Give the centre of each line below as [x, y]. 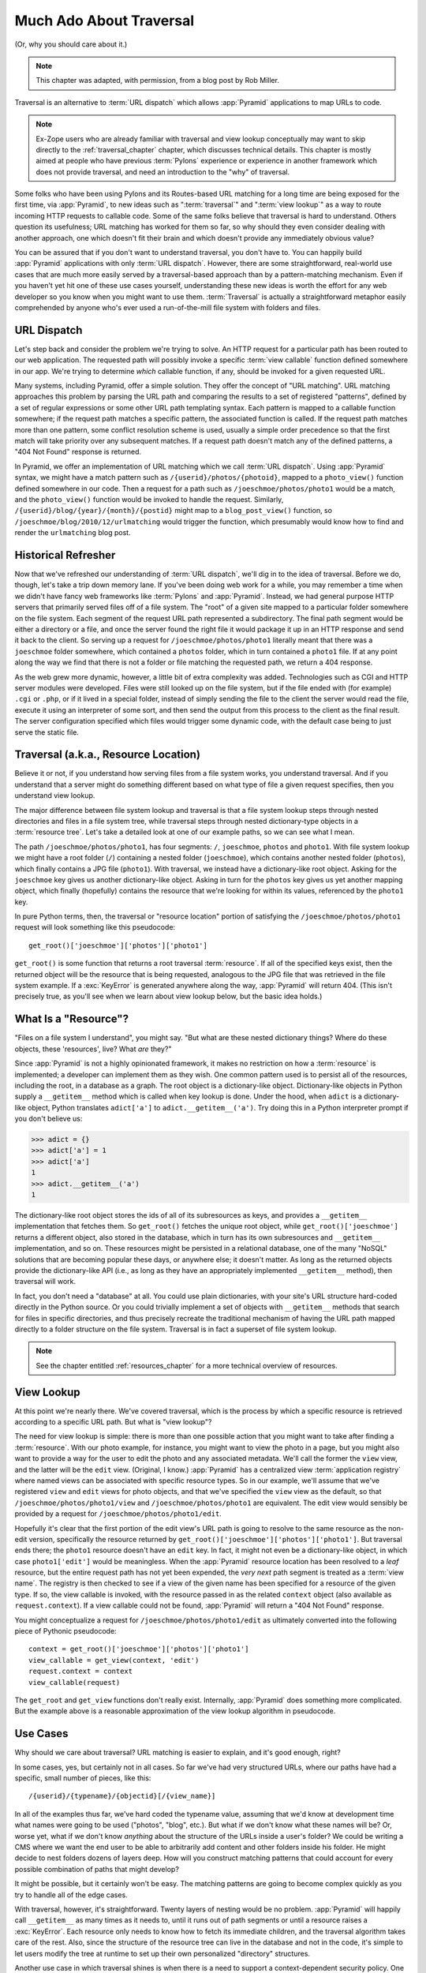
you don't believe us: [49, 1119]
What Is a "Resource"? [72, 1019]
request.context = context [81, 1672]
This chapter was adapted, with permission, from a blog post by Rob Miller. [158, 80]
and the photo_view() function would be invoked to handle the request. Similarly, [149, 499]
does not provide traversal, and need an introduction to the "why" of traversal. [163, 172]
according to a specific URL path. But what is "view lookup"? [113, 1421]
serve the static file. [47, 732]
